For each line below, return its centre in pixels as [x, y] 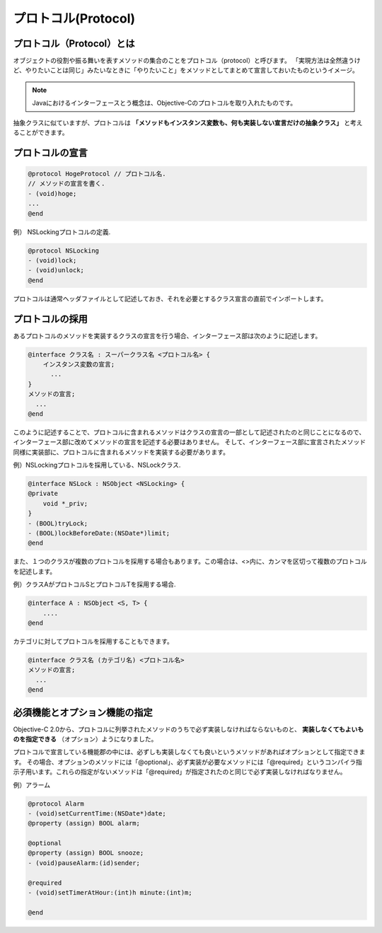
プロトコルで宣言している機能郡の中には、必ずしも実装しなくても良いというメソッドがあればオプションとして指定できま [189, 752]
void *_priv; [65, 503]
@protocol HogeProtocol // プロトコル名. [97, 174]
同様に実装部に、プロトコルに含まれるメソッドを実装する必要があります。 [121, 452]
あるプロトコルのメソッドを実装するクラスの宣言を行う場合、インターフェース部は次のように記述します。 [167, 335]
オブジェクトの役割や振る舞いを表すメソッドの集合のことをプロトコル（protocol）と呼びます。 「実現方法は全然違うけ [187, 61]
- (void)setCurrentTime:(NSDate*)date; [97, 813]
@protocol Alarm [56, 804]
